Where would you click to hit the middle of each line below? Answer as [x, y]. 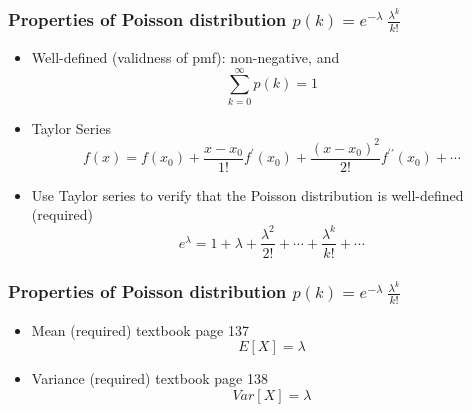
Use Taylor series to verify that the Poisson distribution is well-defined [247, 194]
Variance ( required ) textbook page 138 [150, 378]
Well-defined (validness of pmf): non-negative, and [185, 56]
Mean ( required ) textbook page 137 [140, 329]
